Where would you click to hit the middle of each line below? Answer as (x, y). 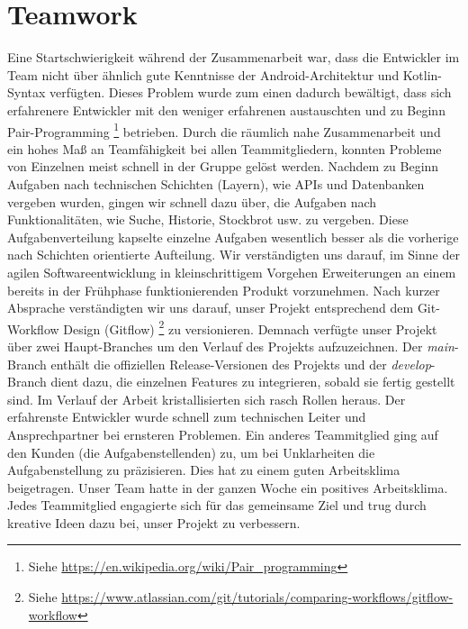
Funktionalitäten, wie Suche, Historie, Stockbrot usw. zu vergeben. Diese (208, 219)
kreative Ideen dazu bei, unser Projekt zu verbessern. (154, 522)
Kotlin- (423, 74)
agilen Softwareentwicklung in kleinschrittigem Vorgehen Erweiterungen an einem (232, 272)
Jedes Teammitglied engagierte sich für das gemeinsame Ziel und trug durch (217, 505)
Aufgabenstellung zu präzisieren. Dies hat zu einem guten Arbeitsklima (204, 470)
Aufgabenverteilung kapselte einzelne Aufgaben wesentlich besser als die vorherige (233, 237)
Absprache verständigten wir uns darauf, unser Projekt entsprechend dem (211, 308)
